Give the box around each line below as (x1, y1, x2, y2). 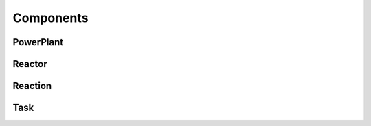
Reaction (12, 80, 52, 92)
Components (12, 10, 89, 25)
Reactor (12, 58, 47, 70)
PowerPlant (12, 36, 64, 48)
